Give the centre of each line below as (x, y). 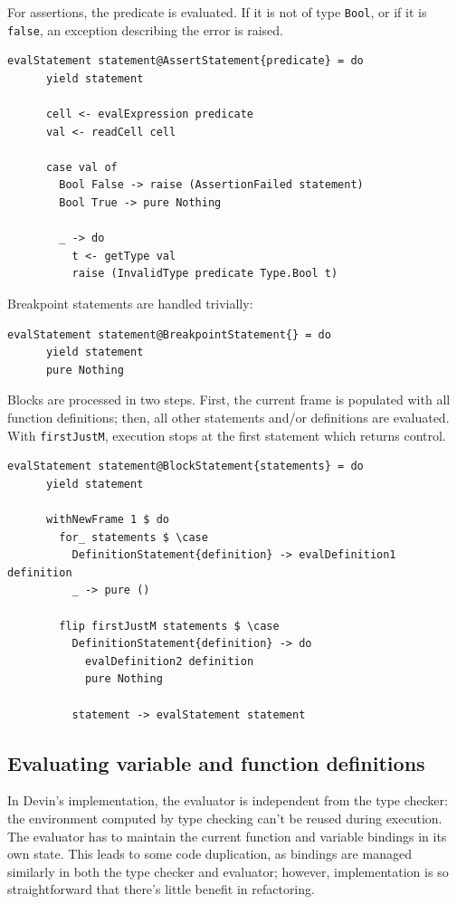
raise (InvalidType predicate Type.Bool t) (205, 274)
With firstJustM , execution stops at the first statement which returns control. (227, 435)
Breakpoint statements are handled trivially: (130, 304)
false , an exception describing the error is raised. (145, 29)
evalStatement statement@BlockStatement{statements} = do (186, 466)
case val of (81, 167)
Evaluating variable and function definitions (216, 762)
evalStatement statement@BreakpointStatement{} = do (169, 334)
